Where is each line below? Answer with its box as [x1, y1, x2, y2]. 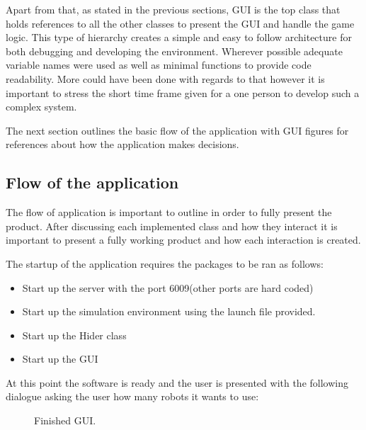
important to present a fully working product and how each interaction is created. [6, 232, 361, 247]
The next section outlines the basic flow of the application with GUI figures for [6, 123, 349, 137]
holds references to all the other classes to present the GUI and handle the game [6, 16, 355, 30]
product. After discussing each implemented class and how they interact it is [6, 218, 338, 233]
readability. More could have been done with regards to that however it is [6, 71, 325, 86]
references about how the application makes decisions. [6, 137, 239, 152]
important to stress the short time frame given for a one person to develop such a [6, 85, 360, 100]
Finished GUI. [34, 413, 96, 428]
